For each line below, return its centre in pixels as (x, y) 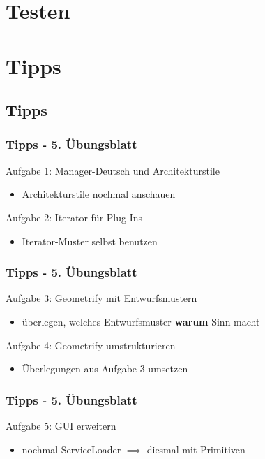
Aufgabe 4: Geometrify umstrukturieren (91, 345)
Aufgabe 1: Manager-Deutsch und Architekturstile (113, 170)
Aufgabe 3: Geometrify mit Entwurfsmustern (101, 298)
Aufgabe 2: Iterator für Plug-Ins (74, 217)
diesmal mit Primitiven (196, 449)
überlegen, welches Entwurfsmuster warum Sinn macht (141, 321)
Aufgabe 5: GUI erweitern (61, 425)
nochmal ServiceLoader (71, 449)
